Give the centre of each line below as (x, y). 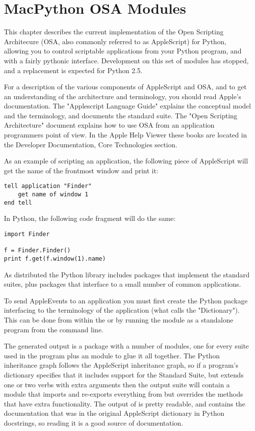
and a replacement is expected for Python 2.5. (73, 70)
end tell (18, 202)
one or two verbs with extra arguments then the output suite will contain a (117, 384)
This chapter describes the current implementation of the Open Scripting (114, 32)
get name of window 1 (53, 195)
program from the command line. (54, 329)
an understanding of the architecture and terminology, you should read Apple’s (123, 96)
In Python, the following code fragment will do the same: (90, 218)
